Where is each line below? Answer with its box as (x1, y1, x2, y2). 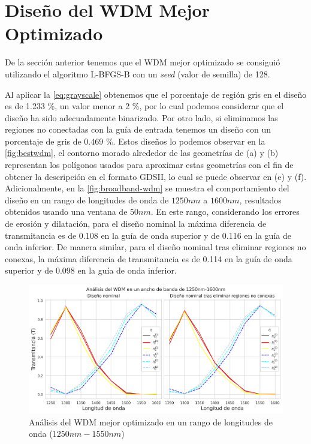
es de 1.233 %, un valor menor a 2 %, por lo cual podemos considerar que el (5, 100, 284, 112)
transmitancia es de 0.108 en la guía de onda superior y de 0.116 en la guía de (5, 229, 291, 241)
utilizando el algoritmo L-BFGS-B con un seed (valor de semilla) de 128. (5, 67, 270, 80)
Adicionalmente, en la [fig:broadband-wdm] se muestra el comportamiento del (5, 182, 289, 194)
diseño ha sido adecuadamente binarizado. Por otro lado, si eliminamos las (5, 111, 278, 124)
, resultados (239, 193, 282, 206)
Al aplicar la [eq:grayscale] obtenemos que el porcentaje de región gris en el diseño (5, 88, 307, 100)
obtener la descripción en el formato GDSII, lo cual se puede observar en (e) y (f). (5, 170, 307, 182)
